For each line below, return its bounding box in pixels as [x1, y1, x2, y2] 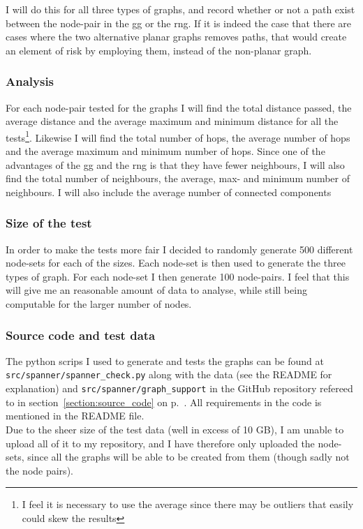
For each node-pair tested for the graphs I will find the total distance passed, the [6, 100, 352, 114]
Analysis [6, 73, 54, 90]
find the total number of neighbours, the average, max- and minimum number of [6, 171, 350, 186]
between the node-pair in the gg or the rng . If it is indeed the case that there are [6, 15, 352, 30]
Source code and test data [6, 326, 156, 343]
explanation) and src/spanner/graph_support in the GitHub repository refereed [6, 381, 353, 396]
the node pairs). [6, 463, 73, 477]
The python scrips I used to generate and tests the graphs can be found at [6, 353, 324, 368]
